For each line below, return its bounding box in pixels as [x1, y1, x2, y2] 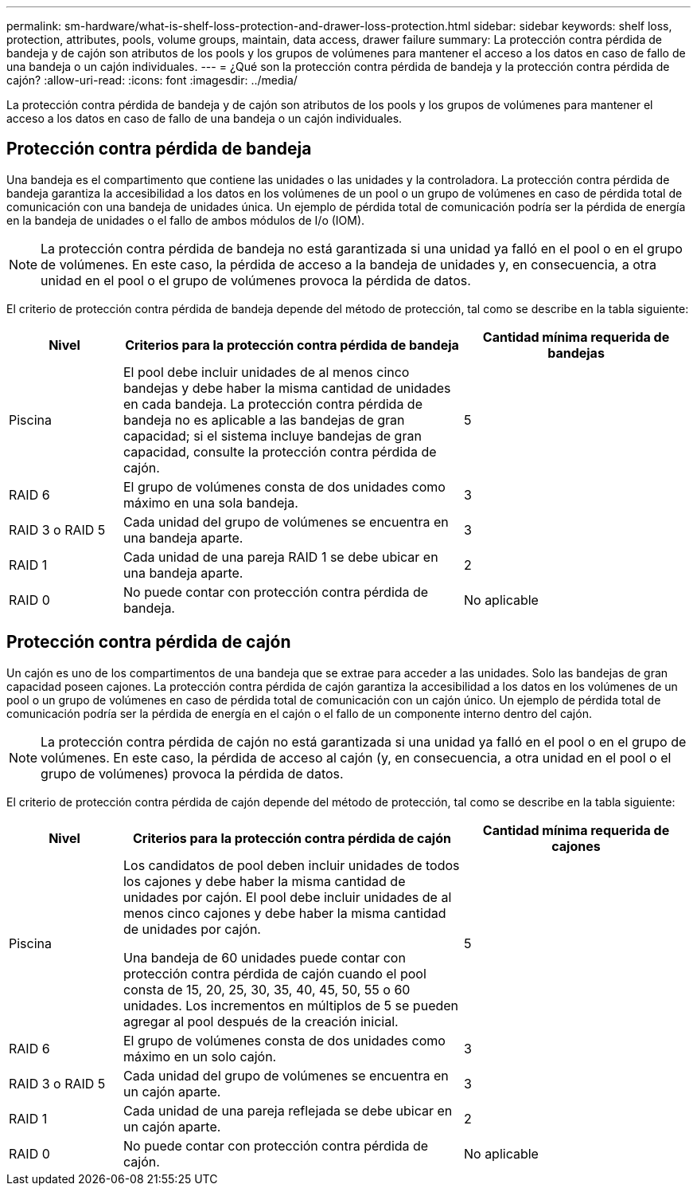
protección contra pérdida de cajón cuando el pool [123, 965, 426, 982]
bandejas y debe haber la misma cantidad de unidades [123, 379, 451, 396]
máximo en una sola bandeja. [123, 494, 298, 511]
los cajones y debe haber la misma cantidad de [123, 872, 406, 889]
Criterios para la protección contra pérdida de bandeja [125, 336, 459, 353]
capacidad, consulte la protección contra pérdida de [123, 443, 437, 460]
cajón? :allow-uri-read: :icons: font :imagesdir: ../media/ [6, 73, 298, 87]
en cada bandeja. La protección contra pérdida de [123, 395, 422, 412]
